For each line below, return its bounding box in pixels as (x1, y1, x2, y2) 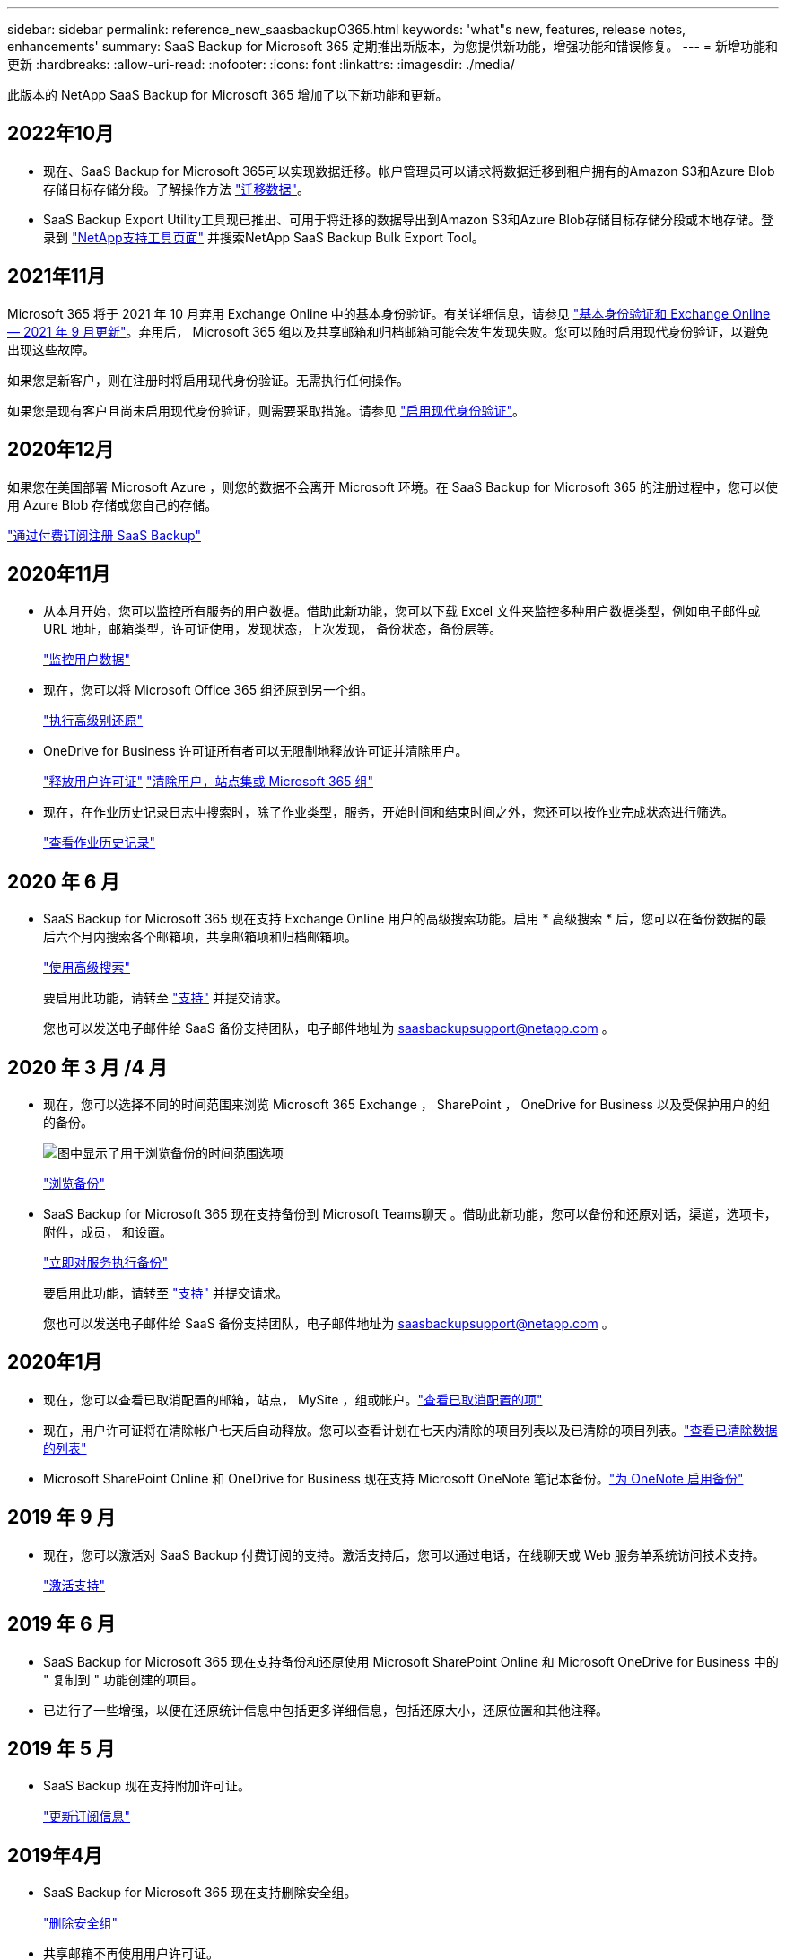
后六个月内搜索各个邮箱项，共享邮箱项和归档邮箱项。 (43, 929, 357, 945)
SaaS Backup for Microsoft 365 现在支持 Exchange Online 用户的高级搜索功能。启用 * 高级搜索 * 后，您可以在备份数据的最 (43, 911, 767, 927)
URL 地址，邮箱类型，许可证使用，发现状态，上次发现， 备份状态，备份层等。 (43, 621, 502, 637)
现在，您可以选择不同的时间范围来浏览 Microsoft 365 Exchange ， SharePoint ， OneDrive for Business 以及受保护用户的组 (43, 1097, 770, 1113)
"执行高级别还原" (43, 713, 144, 729)
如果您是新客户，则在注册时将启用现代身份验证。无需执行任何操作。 (7, 372, 409, 388)
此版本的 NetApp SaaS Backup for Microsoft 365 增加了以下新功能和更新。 (7, 87, 449, 102)
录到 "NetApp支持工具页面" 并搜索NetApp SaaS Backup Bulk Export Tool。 (43, 229, 485, 245)
